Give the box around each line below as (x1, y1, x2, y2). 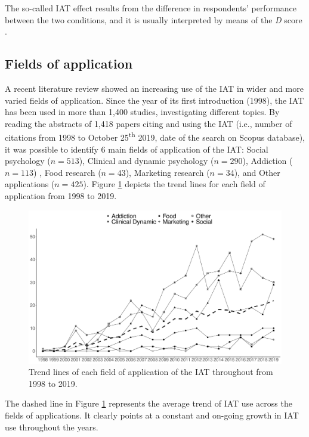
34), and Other (225, 166, 280, 178)
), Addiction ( (242, 154, 293, 167)
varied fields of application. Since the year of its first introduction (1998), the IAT (5, 94, 304, 106)
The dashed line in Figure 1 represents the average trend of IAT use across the (5, 397, 292, 410)
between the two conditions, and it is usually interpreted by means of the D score (5, 13, 302, 26)
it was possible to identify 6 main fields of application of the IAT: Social (5, 142, 268, 155)
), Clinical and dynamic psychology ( (79, 154, 214, 167)
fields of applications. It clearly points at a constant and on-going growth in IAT (5, 409, 299, 421)
